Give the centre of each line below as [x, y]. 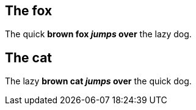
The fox [29, 11]
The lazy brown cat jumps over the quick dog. [98, 81]
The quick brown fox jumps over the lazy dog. [98, 34]
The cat [29, 57]
